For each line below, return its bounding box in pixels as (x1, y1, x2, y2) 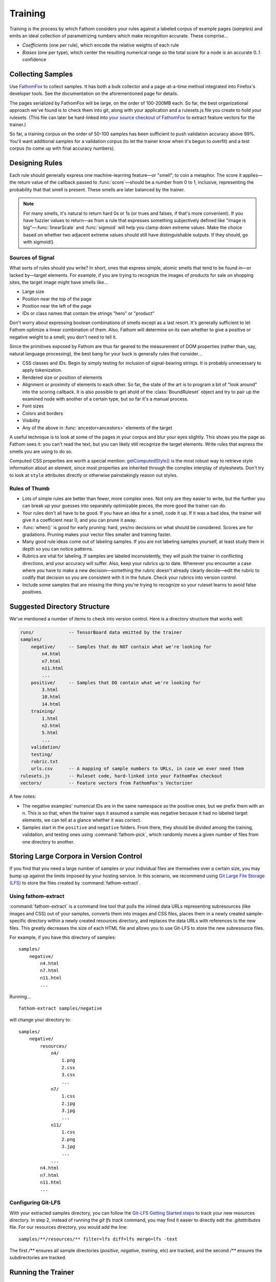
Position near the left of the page (22, 303, 91, 309)
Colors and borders (22, 410, 63, 416)
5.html (41, 730, 58, 736)
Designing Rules (9, 158, 63, 167)
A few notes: (9, 793, 36, 799)
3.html (41, 687, 58, 693)
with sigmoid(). (23, 239, 55, 245)
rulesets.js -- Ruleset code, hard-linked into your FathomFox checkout (20, 773, 222, 779)
